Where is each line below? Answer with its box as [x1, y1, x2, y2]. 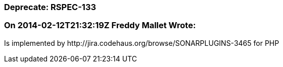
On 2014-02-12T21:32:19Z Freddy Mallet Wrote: [4, 20, 196, 31]
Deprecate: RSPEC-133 [4, 2, 96, 12]
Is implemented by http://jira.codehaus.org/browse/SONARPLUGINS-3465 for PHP [4, 38, 279, 47]
